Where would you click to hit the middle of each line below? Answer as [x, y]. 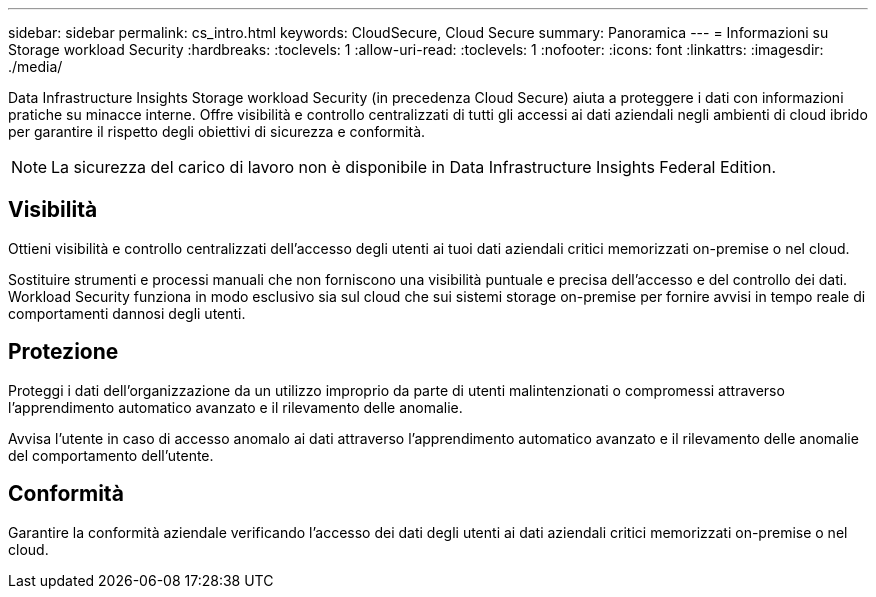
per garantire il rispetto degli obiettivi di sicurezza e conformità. [217, 131]
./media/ [35, 66]
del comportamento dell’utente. [111, 455]
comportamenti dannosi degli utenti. [127, 313]
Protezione [63, 352]
